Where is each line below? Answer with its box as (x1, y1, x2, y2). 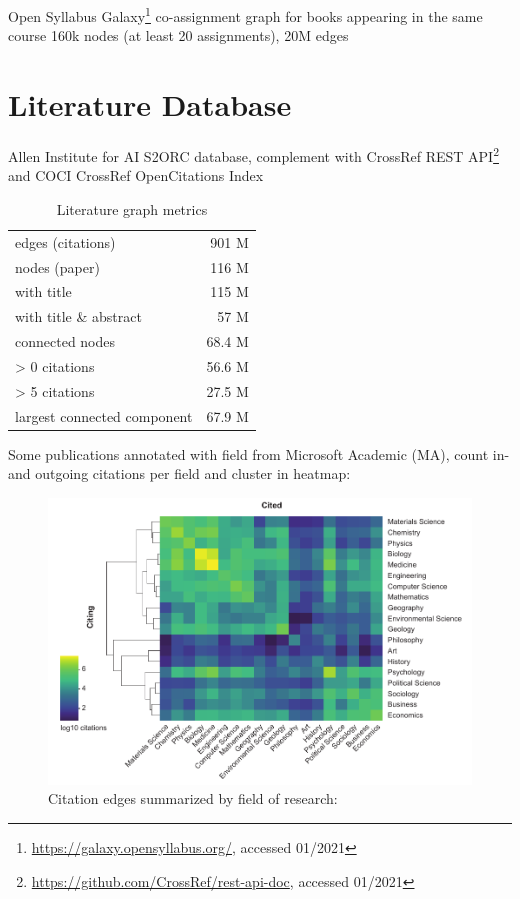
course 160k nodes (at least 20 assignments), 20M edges (8, 25, 349, 46)
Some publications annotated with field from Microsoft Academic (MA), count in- (8, 443, 510, 464)
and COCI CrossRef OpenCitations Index (8, 165, 264, 186)
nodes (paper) (15, 256, 100, 277)
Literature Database (8, 84, 292, 125)
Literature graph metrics (56, 198, 208, 219)
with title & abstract (15, 306, 142, 327)
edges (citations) (15, 231, 116, 252)
